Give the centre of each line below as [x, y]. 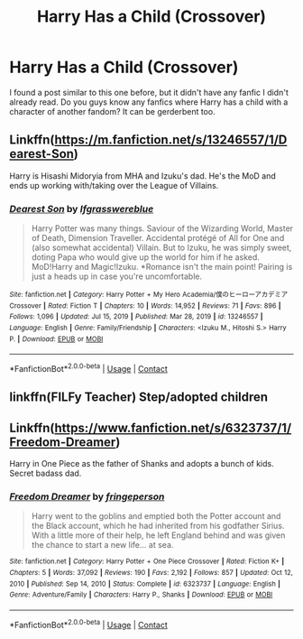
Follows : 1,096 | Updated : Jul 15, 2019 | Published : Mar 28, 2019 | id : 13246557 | [136, 317]
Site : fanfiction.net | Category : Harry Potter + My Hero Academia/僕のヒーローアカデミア [149, 295]
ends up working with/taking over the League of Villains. [114, 185]
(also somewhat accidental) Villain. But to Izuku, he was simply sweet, [161, 248]
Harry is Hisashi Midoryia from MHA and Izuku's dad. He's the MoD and [143, 176]
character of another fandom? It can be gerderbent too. [112, 111]
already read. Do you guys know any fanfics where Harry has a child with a [149, 102]
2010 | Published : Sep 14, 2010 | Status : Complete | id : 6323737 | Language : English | [145, 584]
